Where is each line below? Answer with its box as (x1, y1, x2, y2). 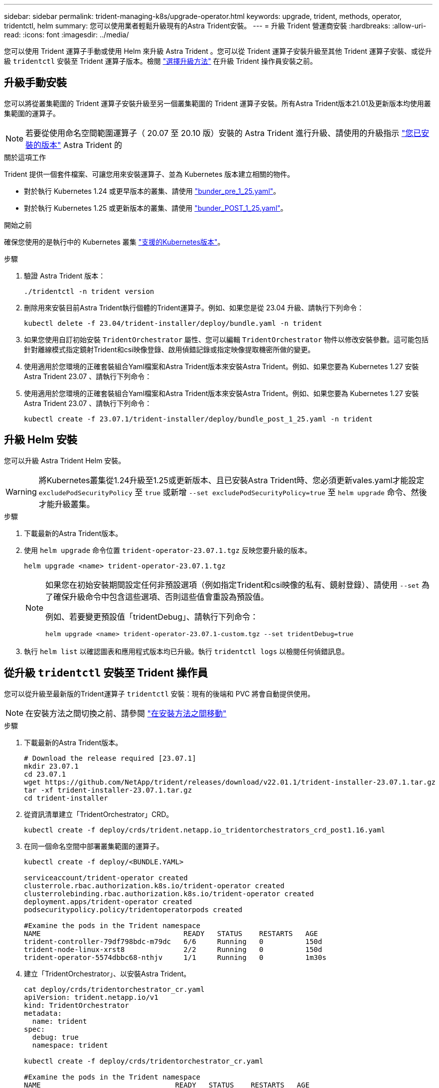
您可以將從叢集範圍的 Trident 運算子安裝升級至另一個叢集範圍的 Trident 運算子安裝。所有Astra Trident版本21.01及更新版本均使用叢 (4, 99, 431, 108)
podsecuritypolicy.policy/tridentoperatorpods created (24, 905, 243, 914)
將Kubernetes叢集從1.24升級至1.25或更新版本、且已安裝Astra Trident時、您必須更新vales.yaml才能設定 (38, 475, 425, 485)
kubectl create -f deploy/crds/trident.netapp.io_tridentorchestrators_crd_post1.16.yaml (24, 825, 385, 834)
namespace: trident (32, 1041, 108, 1049)
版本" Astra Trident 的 (41, 139, 123, 150)
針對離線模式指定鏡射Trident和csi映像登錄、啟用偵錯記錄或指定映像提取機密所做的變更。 (24, 345, 315, 354)
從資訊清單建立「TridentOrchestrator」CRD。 (24, 810, 173, 818)
